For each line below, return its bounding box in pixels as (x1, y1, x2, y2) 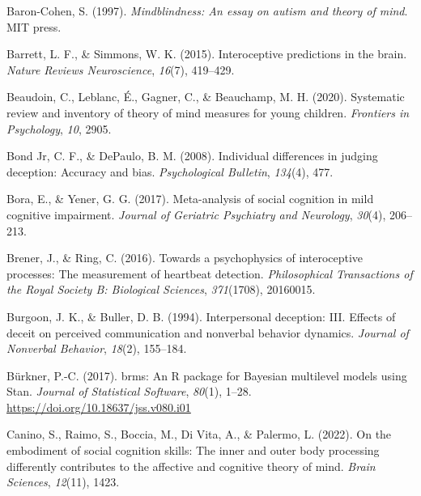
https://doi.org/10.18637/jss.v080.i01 (6, 398, 191, 415)
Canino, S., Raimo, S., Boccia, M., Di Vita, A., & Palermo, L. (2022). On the (6, 426, 392, 443)
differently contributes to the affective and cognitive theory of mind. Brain (6, 457, 376, 474)
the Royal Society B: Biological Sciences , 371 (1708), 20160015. (6, 281, 316, 298)
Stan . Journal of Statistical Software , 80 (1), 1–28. (6, 383, 252, 400)
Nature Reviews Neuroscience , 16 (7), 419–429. (6, 61, 235, 78)
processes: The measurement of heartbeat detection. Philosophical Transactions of (6, 265, 413, 282)
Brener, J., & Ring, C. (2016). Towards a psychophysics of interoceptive (6, 249, 364, 266)
